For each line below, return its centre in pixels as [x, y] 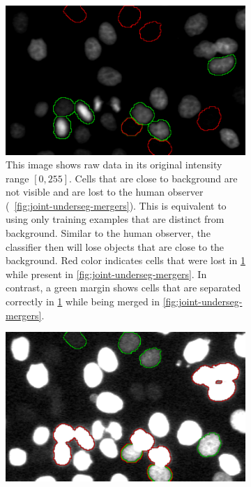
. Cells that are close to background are [153, 178]
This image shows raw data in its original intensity [114, 165]
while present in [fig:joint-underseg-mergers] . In [106, 274]
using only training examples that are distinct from [115, 219]
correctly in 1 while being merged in [83, 301]
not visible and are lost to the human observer [105, 192]
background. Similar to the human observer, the [108, 233]
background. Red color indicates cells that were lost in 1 [125, 260]
